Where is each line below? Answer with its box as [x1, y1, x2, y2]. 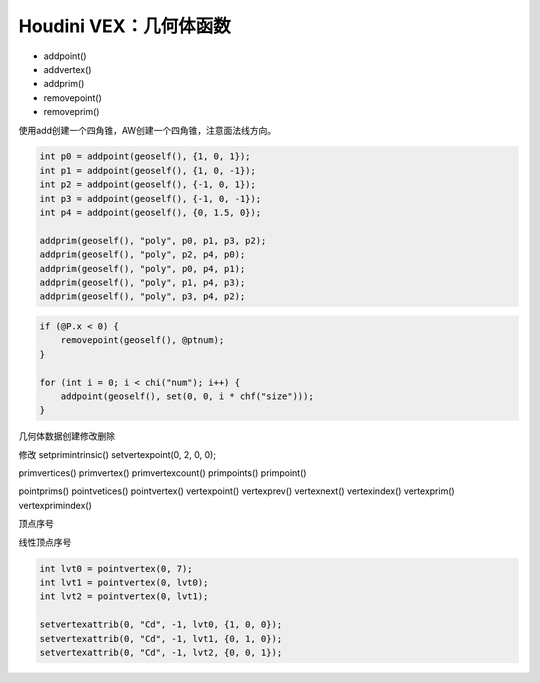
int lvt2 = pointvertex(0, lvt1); [39, 591, 209, 602]
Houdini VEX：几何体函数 [18, 15, 231, 37]
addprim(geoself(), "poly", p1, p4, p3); [39, 277, 246, 288]
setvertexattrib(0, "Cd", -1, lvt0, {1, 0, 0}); [39, 619, 283, 630]
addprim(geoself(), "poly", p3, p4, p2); [39, 291, 246, 302]
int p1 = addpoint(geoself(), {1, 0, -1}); [39, 165, 257, 176]
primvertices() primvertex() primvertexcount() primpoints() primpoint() [18, 467, 307, 479]
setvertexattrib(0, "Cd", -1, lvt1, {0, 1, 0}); [39, 633, 283, 644]
